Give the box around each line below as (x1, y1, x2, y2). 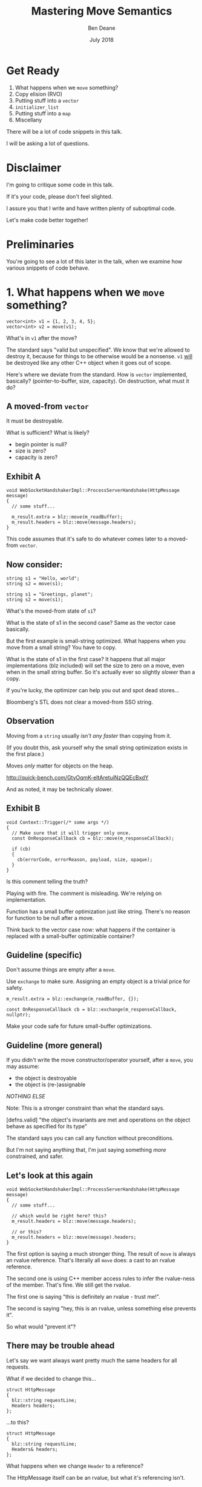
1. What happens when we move (6, 285, 165, 299)
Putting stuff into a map (15, 109, 71, 117)
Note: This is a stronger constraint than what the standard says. (6, 1104, 165, 1112)
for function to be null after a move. (6, 914, 94, 921)
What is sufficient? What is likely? (6, 429, 90, 437)
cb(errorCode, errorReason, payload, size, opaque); (17, 856, 153, 863)
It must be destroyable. (6, 417, 64, 424)
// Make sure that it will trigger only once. (11, 830, 131, 836)
